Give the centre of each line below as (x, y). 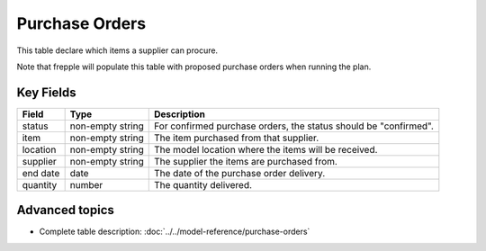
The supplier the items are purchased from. (245, 161)
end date (41, 173)
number (86, 184)
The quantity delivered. (202, 184)
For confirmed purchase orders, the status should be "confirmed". (293, 126)
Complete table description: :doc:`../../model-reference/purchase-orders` (175, 232)
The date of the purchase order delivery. (239, 173)
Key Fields (46, 92)
